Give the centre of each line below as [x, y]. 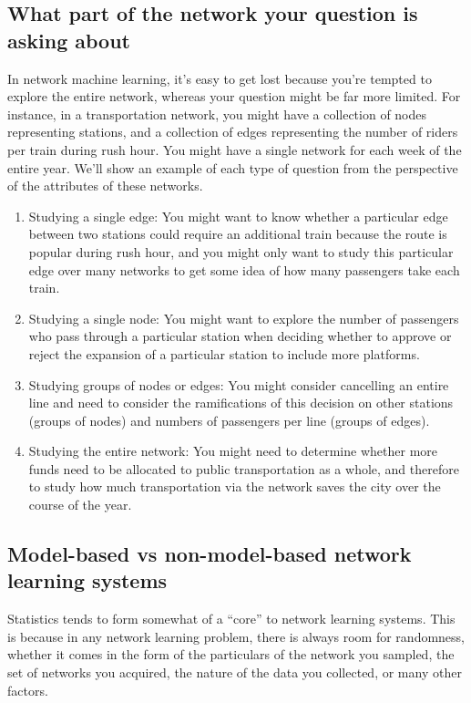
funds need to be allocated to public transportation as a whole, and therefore [244, 468]
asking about [69, 40]
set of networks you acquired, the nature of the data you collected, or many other [235, 672]
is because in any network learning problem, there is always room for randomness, [236, 636]
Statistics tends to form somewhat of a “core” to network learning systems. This [231, 619]
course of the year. [80, 505]
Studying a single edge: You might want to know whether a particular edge [238, 216]
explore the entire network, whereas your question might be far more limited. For [234, 96]
